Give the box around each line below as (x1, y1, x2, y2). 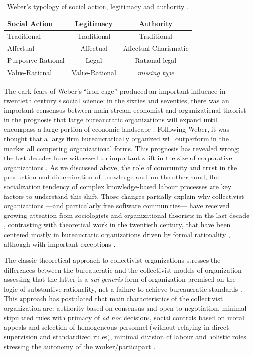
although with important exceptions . (4, 238, 116, 249)
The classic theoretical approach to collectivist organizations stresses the (4, 255, 221, 265)
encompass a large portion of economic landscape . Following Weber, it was (4, 124, 230, 134)
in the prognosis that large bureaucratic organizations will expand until (4, 114, 217, 124)
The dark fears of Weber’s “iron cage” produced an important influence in (4, 86, 226, 96)
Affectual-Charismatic (123, 43, 189, 53)
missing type (137, 67, 174, 77)
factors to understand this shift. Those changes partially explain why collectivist (4, 191, 244, 201)
